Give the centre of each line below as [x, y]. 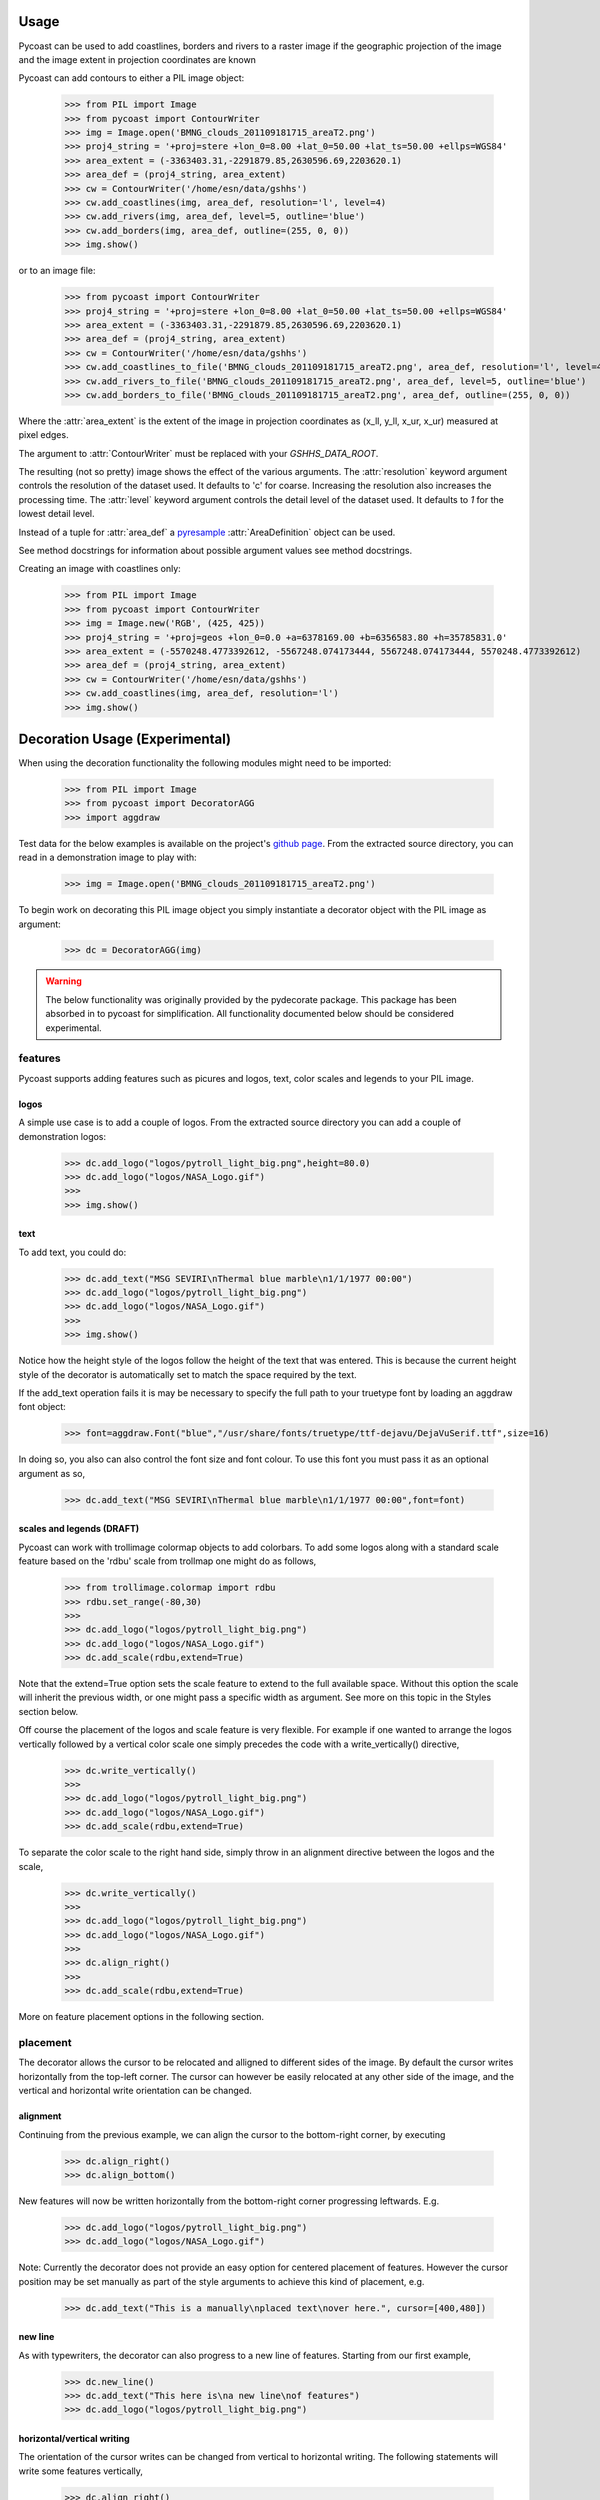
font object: [42, 1407]
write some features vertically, [81, 2471]
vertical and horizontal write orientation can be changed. [135, 2091]
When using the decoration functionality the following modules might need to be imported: [205, 763]
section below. [48, 1711]
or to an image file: [57, 271]
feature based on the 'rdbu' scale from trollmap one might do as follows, [167, 1561]
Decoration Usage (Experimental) [125, 738]
